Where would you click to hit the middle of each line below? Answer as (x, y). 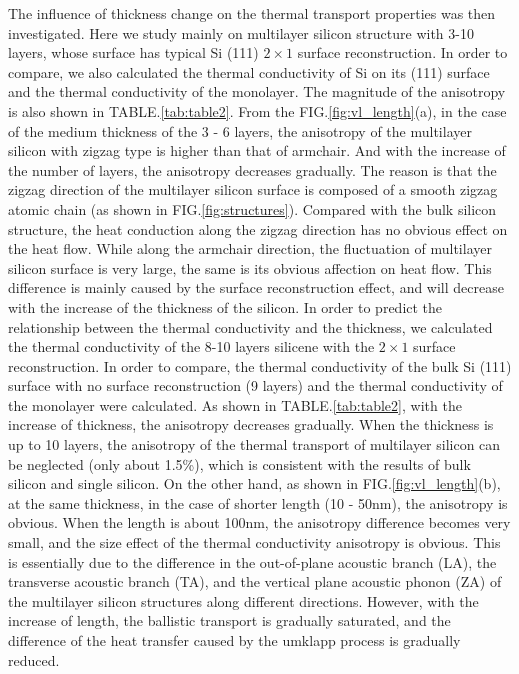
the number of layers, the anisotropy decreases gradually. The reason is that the (252, 169)
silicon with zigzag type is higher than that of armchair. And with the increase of (257, 150)
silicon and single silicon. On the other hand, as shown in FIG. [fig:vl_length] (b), (254, 483)
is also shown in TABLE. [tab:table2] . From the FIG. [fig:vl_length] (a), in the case (257, 110)
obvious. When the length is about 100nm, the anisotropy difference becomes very (259, 522)
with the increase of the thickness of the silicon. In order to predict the (225, 306)
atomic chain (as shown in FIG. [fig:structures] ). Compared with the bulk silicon (252, 208)
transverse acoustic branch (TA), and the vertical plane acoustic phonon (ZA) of (255, 581)
